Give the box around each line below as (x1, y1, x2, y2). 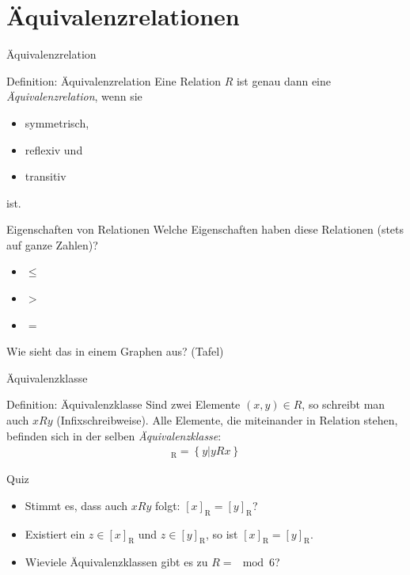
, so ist (205, 525, 238, 542)
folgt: (154, 497, 180, 513)
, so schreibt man (302, 396, 385, 413)
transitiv (25, 168, 66, 185)
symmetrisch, (25, 114, 89, 131)
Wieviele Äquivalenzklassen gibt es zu (25, 554, 208, 570)
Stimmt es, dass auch (25, 497, 128, 513)
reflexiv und (25, 141, 83, 158)
